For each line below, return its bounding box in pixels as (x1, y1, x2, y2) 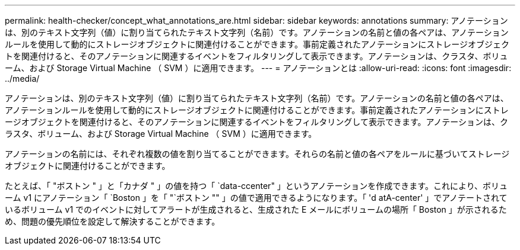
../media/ (5, 73, 40, 84)
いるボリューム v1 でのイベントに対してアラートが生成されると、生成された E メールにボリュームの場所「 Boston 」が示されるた (5, 204, 507, 214)
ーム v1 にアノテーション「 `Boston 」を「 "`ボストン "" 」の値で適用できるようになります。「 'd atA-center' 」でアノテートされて (5, 193, 508, 203)
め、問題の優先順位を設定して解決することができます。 (5, 216, 220, 226)
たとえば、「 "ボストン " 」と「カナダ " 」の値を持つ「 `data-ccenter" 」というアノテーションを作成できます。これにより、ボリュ (5, 181, 508, 191)
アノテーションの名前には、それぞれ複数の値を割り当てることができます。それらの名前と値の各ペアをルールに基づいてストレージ (5, 149, 510, 159)
